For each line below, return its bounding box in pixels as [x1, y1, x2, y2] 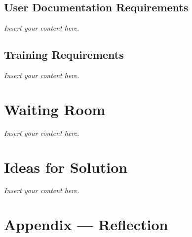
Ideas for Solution [4, 157, 128, 177]
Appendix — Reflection [4, 214, 168, 235]
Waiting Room [4, 99, 106, 119]
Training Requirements [4, 47, 124, 62]
